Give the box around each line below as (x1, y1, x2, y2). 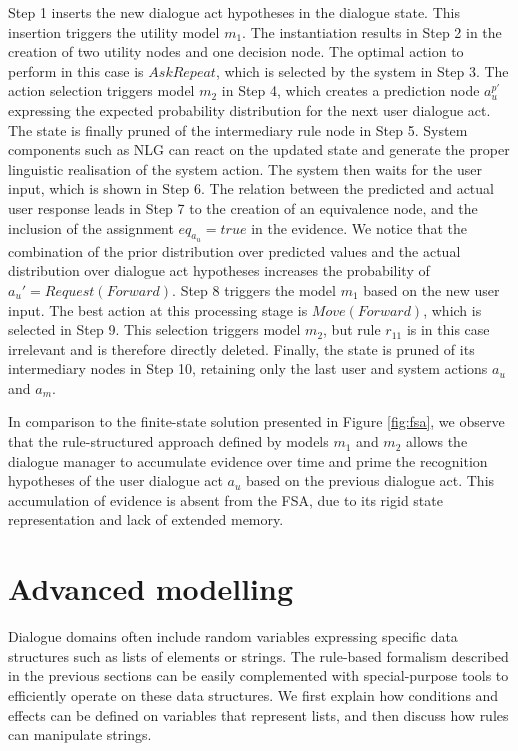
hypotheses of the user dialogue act (8, 470, 223, 491)
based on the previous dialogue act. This (246, 470, 495, 491)
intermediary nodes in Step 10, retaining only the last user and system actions (8, 358, 488, 379)
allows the (405, 431, 468, 452)
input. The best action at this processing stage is (8, 299, 308, 320)
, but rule (323, 319, 381, 340)
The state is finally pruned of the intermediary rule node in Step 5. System (8, 119, 468, 140)
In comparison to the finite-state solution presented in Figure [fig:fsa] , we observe (8, 411, 505, 432)
